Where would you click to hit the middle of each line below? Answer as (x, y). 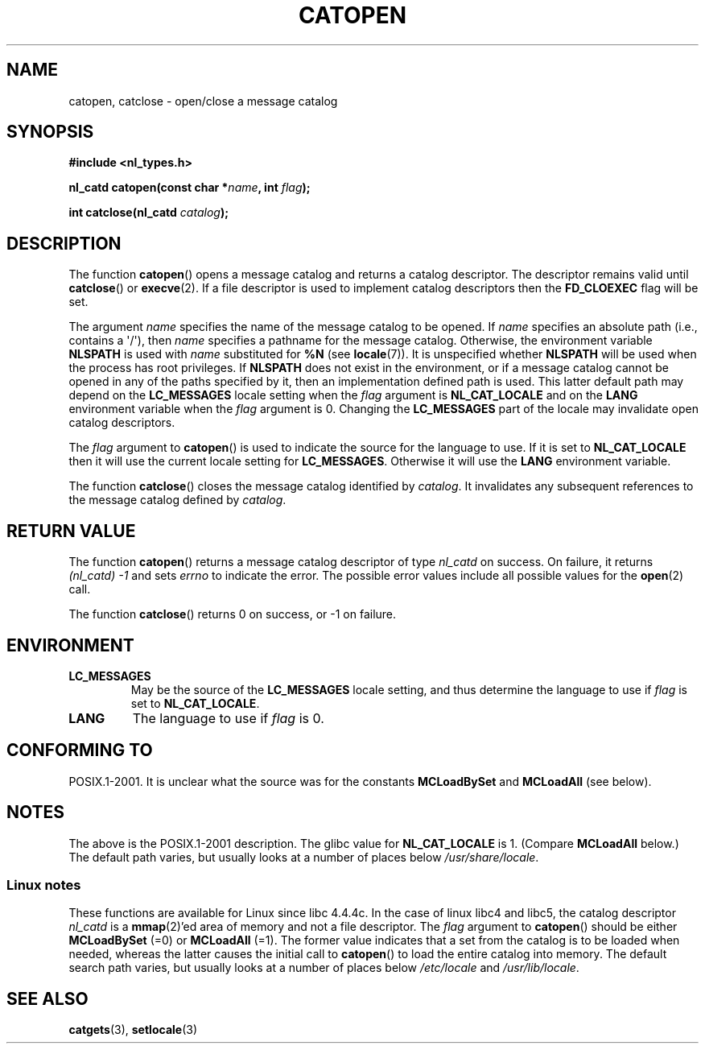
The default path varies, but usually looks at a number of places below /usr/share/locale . (304, 857)
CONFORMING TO (80, 750)
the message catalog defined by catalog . (177, 500)
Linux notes (44, 885)
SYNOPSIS (50, 132)
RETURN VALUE (71, 531)
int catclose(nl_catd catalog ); (148, 213)
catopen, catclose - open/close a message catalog (203, 101)
